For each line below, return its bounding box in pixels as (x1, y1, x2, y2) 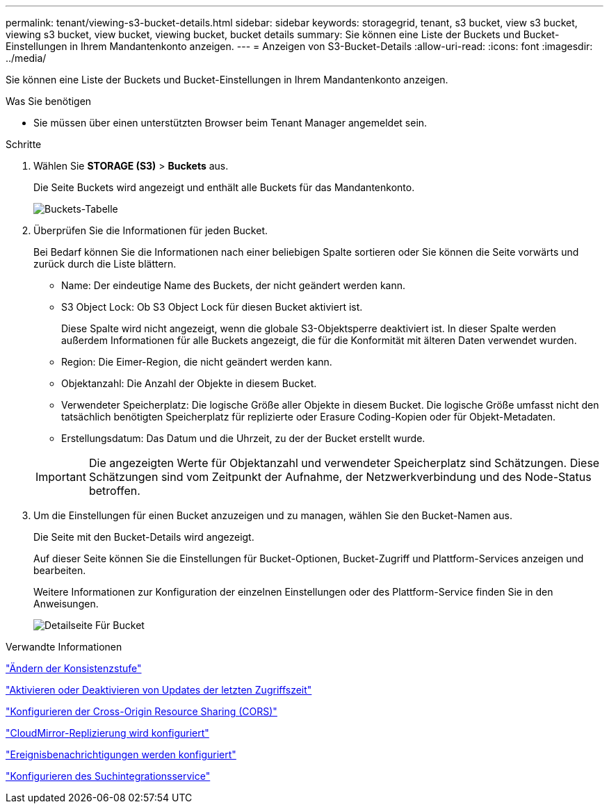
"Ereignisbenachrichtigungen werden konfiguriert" (6, 749, 236, 760)
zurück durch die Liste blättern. (33, 258, 177, 270)
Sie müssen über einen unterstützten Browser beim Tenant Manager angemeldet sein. (33, 117, 428, 129)
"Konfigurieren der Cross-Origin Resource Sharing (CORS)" (6, 705, 277, 717)
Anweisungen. (33, 598, 99, 610)
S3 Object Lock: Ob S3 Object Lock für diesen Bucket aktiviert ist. (61, 301, 363, 313)
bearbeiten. (33, 564, 86, 576)
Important (35, 470, 86, 484)
